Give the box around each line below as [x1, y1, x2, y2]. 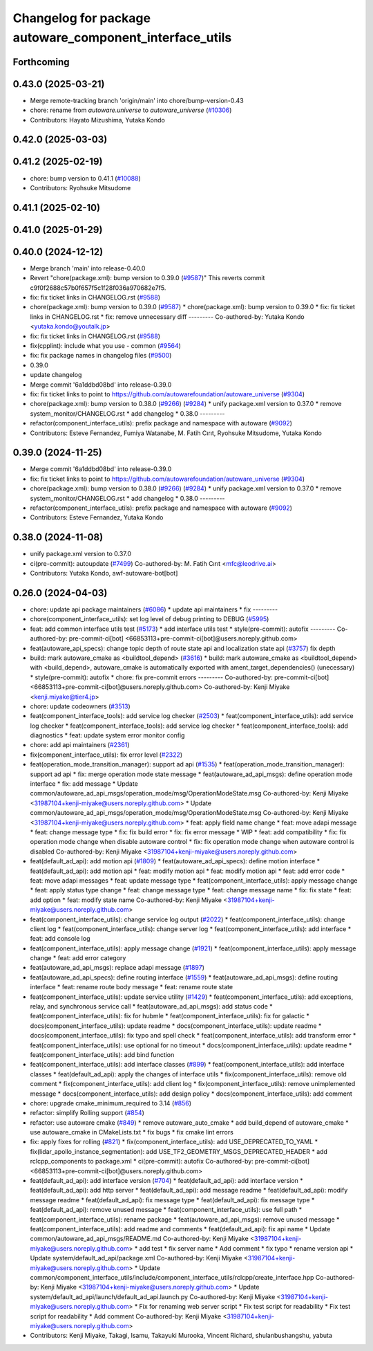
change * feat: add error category [30, 954, 126, 962]
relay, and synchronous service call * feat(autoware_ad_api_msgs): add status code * [30, 1002, 273, 1011]
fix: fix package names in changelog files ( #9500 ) [30, 351, 172, 360]
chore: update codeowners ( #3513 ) [30, 702, 131, 710]
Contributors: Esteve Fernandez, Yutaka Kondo [30, 513, 164, 522]
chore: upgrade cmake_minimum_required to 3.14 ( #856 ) [30, 1099, 192, 1107]
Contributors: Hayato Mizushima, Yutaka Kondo [30, 116, 165, 124]
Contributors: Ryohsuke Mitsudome [30, 183, 131, 192]
